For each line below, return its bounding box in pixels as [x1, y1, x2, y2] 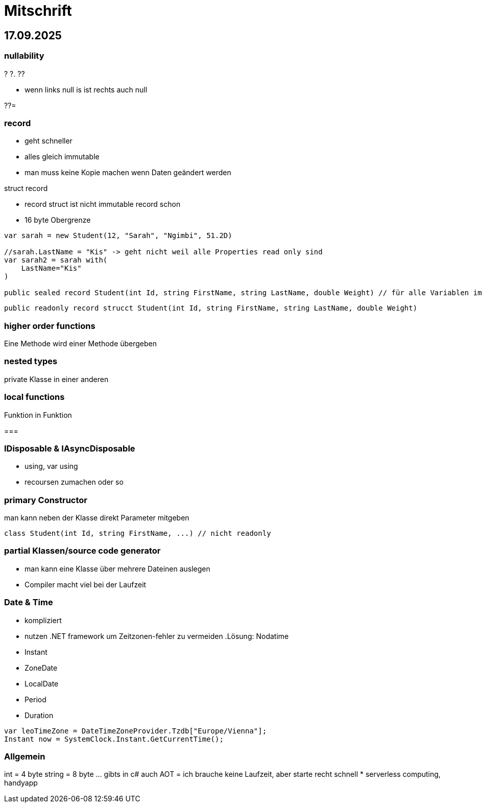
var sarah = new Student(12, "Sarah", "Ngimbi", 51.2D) [4, 231, 232, 240]
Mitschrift [4, 2, 72, 19]
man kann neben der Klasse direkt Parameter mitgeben [4, 513, 189, 523]
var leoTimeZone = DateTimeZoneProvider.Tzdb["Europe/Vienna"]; [4, 726, 267, 735]
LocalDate [25, 679, 59, 688]
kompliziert [25, 615, 62, 625]
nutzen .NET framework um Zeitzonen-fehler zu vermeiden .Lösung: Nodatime [25, 631, 289, 640]
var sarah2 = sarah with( [4, 256, 108, 265]
